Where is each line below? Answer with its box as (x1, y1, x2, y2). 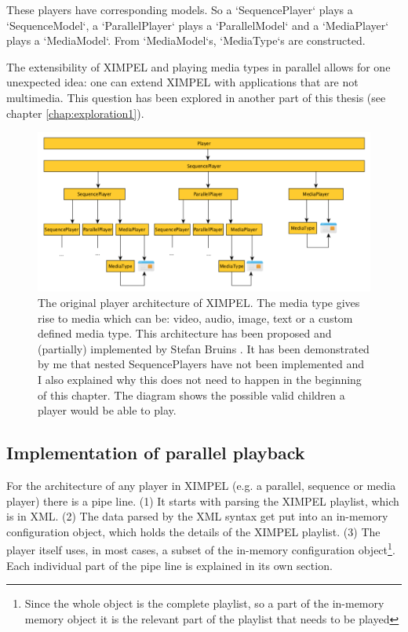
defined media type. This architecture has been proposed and (38, 325, 332, 342)
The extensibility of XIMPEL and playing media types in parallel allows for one (6, 58, 391, 75)
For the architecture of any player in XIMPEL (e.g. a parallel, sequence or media (6, 477, 396, 493)
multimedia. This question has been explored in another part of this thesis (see (6, 89, 386, 105)
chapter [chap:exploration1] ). (6, 104, 144, 121)
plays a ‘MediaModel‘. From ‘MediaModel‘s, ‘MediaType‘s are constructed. (6, 32, 366, 49)
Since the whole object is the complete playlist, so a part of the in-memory (24, 595, 384, 612)
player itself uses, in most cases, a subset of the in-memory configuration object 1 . (6, 539, 395, 558)
